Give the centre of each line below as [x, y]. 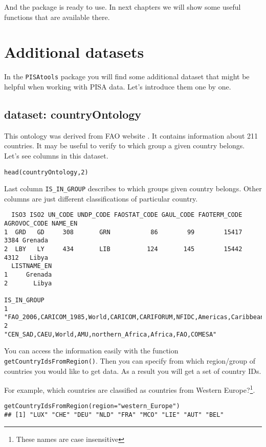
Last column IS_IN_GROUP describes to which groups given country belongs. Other [133, 188]
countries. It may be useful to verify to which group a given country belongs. [125, 146]
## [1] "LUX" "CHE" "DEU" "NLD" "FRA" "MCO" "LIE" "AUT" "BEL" [114, 415]
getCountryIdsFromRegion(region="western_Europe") [92, 406]
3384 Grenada [26, 241]
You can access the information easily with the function [91, 351]
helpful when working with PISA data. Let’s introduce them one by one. [118, 86]
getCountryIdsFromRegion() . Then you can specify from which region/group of [130, 360]
